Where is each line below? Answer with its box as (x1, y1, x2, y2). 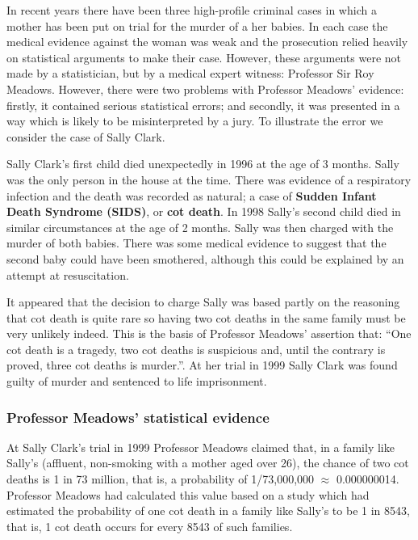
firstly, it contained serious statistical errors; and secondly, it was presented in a (6, 96, 400, 113)
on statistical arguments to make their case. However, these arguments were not (6, 49, 402, 65)
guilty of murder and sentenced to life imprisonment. (6, 373, 267, 390)
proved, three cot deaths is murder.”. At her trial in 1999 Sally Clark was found (6, 356, 398, 373)
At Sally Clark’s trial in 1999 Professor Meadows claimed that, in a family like (6, 438, 395, 455)
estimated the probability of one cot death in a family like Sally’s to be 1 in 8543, (6, 502, 410, 519)
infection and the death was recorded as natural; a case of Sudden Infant (6, 187, 377, 204)
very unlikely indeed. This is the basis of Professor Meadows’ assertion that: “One (6, 325, 412, 342)
